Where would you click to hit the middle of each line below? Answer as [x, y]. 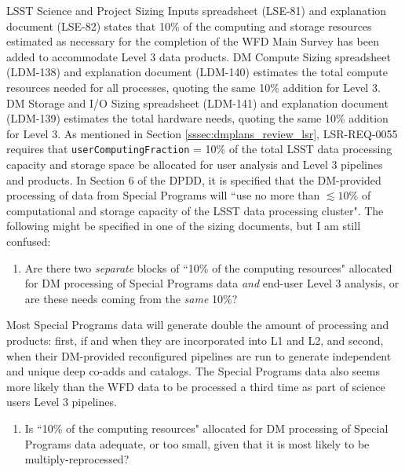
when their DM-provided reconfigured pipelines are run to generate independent [199, 355]
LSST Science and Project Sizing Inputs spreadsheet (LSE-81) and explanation [197, 10]
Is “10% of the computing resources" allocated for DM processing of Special [206, 428]
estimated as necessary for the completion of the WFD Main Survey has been [193, 41]
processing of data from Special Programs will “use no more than [163, 195]
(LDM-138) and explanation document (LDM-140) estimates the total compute [197, 72]
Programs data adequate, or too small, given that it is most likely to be [197, 443]
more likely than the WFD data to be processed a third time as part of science [196, 386]
